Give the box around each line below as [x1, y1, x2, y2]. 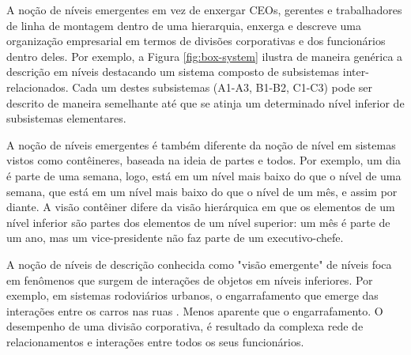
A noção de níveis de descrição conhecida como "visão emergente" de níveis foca [6, 255, 392, 272]
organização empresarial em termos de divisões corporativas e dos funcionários [6, 32, 386, 49]
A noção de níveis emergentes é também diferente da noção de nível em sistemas [6, 136, 396, 153]
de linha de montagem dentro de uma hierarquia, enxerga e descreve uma [6, 17, 362, 33]
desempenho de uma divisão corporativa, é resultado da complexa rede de [6, 318, 364, 334]
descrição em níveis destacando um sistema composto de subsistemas [6, 63, 340, 80]
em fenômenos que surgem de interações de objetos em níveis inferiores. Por [6, 271, 373, 288]
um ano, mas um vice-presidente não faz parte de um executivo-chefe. [6, 229, 344, 246]
